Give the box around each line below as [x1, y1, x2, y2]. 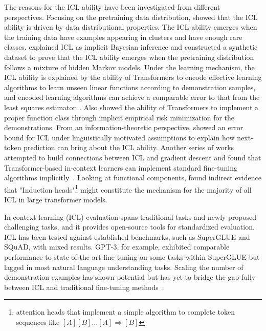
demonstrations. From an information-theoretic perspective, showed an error [4, 122, 243, 133]
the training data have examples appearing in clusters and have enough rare [4, 31, 242, 42]
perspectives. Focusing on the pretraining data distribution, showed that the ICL [4, 11, 258, 22]
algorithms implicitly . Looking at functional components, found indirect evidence [4, 172, 261, 183]
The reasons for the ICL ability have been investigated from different [4, 2, 220, 12]
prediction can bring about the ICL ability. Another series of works [24, 142, 234, 153]
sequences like [16, 316, 60, 327]
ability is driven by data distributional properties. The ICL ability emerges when [4, 22, 257, 32]
